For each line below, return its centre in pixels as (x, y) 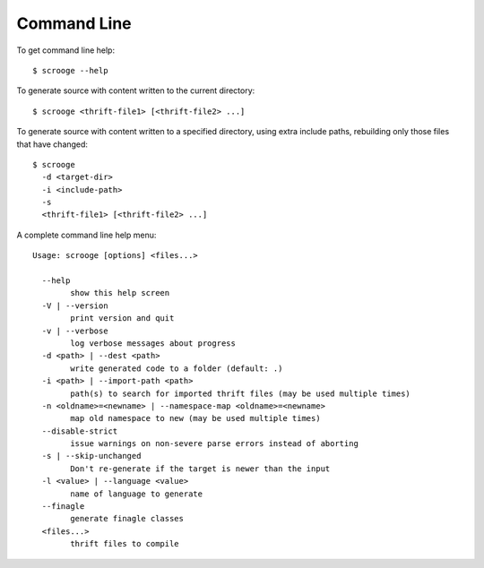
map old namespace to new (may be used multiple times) (196, 418)
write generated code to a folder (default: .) (177, 368)
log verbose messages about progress (153, 343)
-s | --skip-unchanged (91, 456)
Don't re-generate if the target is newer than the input (200, 469)
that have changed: (52, 144)
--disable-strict (80, 431)
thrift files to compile (125, 544)
